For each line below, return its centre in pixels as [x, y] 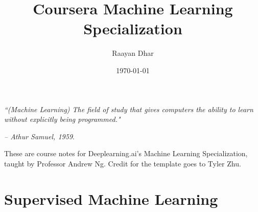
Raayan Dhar [133, 53]
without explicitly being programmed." [62, 119]
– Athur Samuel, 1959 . [39, 136]
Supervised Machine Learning [111, 198]
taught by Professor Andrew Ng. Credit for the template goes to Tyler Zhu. [123, 163]
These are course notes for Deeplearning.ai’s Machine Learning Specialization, [126, 153]
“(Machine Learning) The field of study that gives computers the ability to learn [129, 109]
